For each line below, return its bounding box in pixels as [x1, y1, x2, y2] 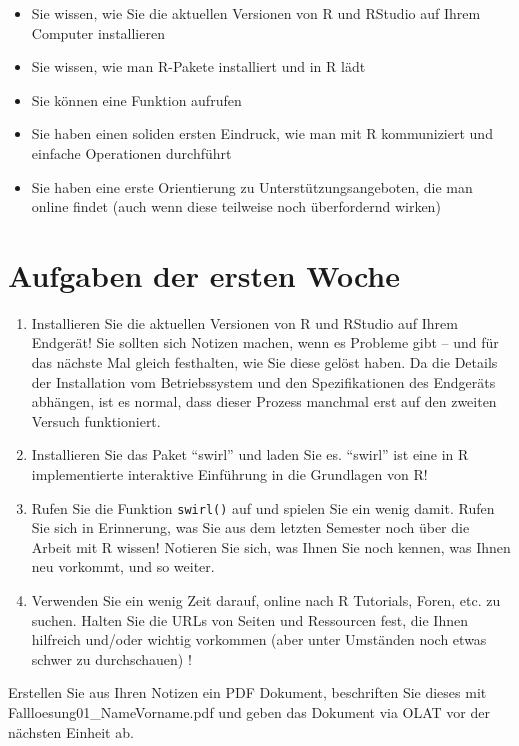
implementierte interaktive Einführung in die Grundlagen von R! [31, 464, 428, 485]
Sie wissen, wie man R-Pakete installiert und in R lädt [31, 56, 366, 77]
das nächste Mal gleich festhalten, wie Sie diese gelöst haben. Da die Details [31, 352, 498, 373]
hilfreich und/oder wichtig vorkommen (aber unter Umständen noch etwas [31, 629, 487, 650]
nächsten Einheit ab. [8, 721, 134, 742]
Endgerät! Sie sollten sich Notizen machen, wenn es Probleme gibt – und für [31, 332, 499, 353]
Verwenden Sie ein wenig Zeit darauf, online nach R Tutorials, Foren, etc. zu [31, 590, 501, 611]
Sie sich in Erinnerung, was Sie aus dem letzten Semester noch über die [31, 517, 470, 538]
